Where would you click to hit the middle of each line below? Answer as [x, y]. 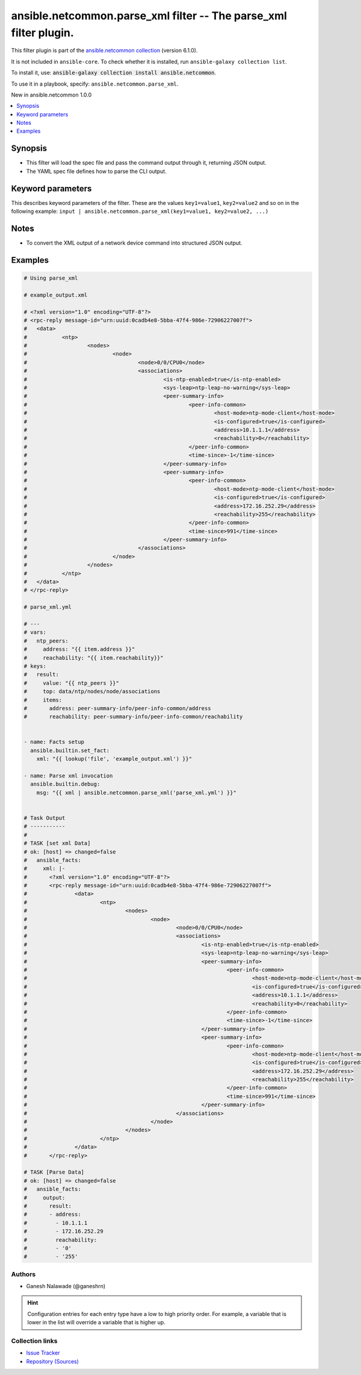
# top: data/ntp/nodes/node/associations [92, 691]
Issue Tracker [43, 1353]
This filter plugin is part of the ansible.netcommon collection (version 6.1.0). [104, 51]
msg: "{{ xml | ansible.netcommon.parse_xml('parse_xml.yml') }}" [137, 792]
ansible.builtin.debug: [65, 784]
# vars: [35, 632]
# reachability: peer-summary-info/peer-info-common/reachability [133, 717]
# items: [43, 700]
